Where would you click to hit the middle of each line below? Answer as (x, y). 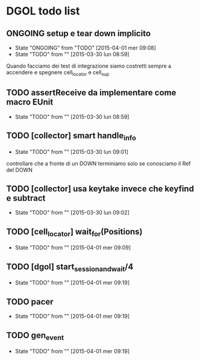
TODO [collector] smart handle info (71, 137)
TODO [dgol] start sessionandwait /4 (70, 267)
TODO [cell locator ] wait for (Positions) (74, 232)
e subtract (26, 198)
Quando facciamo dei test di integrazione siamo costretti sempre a (89, 66)
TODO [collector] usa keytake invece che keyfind (100, 189)
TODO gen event (35, 336)
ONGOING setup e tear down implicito (79, 33)
